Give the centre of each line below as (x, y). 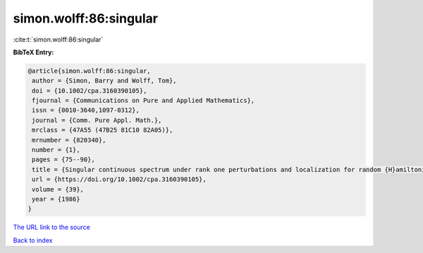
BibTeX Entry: (33, 52)
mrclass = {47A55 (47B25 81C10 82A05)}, (103, 130)
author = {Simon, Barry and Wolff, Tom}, (104, 81)
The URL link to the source (52, 227)
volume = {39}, (58, 189)
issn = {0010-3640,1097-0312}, (86, 110)
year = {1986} (56, 199)
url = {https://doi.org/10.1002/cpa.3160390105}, (119, 179)
